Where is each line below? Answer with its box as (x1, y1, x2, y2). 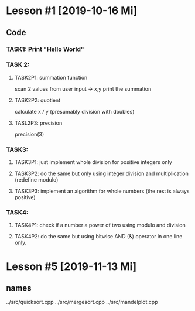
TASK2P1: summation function (14, 74, 88, 81)
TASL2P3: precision (14, 119, 63, 127)
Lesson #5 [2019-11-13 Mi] (6, 259, 137, 273)
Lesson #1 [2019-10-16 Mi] (6, 4, 138, 18)
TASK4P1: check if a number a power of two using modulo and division (14, 221, 186, 229)
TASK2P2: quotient (14, 97, 60, 104)
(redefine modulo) (14, 176, 59, 183)
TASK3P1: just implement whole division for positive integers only (14, 159, 173, 166)
